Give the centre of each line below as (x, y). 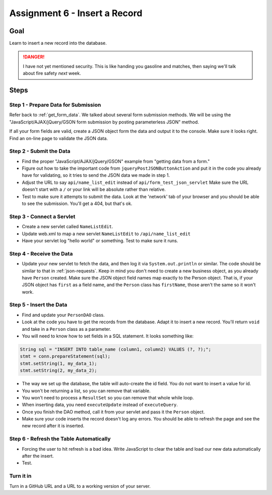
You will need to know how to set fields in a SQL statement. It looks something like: (108, 336)
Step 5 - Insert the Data (38, 305)
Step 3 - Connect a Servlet (42, 217)
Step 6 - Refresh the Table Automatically (60, 439)
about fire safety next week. (52, 74)
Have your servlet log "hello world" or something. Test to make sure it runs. (100, 240)
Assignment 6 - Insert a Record (76, 13)
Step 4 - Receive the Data (41, 253)
